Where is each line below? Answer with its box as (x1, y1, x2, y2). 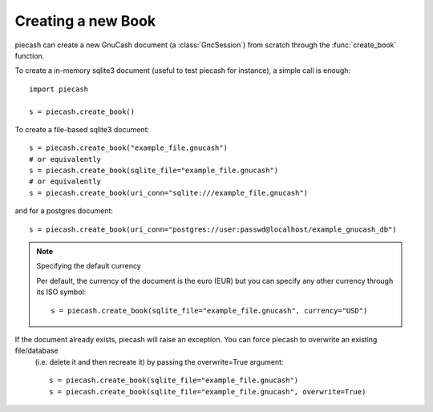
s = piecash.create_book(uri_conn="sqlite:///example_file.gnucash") (29, 188, 309, 197)
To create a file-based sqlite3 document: (14, 124, 150, 134)
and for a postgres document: (14, 206, 114, 216)
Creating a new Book (14, 12, 156, 30)
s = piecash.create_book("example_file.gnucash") (29, 143, 229, 152)
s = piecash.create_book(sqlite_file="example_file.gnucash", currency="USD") (51, 305, 368, 315)
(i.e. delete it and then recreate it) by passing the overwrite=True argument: (34, 357, 284, 366)
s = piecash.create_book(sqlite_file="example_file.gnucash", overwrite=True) (49, 387, 366, 396)
